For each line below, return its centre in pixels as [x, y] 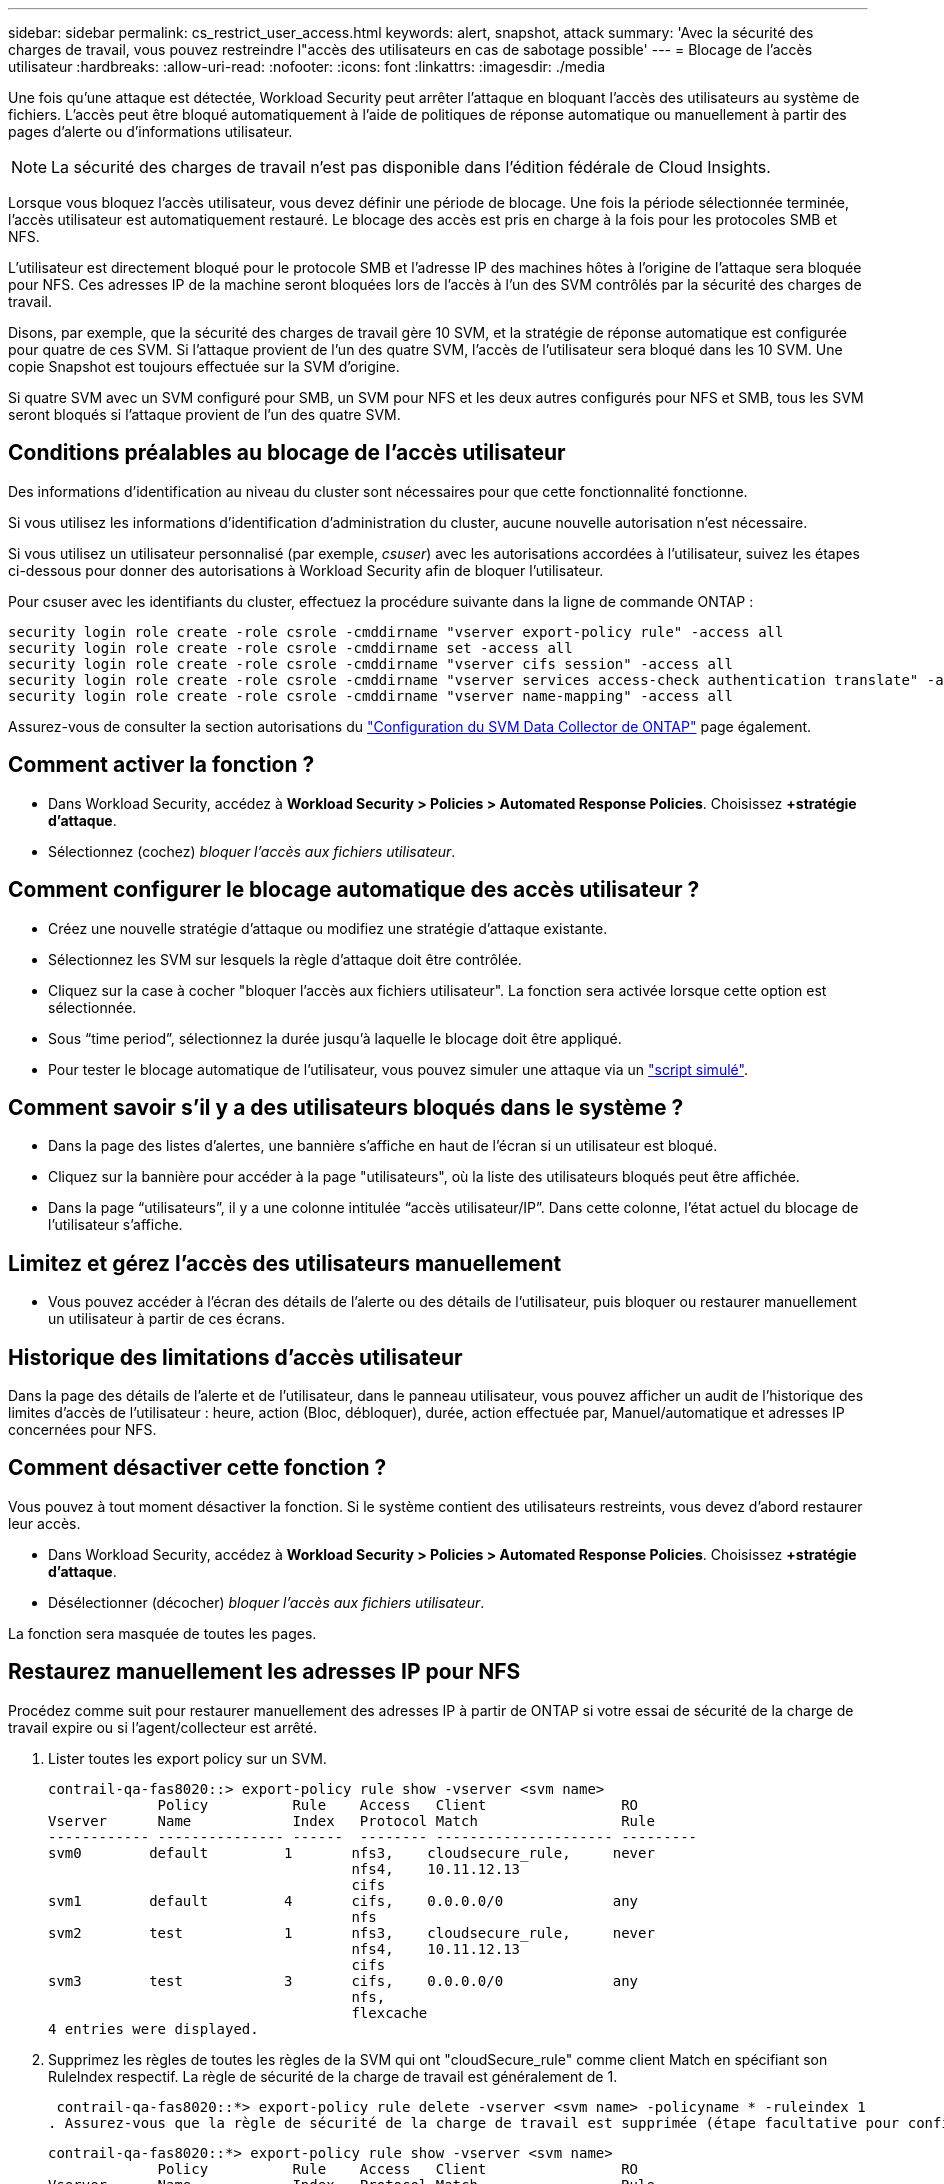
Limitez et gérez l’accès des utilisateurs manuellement [285, 1263]
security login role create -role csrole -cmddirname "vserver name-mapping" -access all [370, 695]
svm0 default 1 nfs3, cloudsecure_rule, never [351, 1852]
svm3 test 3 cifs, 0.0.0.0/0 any [343, 1980]
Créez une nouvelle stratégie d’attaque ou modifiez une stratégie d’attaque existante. [328, 928]
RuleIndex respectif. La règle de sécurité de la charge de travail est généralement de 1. [333, 2076]
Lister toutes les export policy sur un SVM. [187, 1758]
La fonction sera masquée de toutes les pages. [162, 1633]
